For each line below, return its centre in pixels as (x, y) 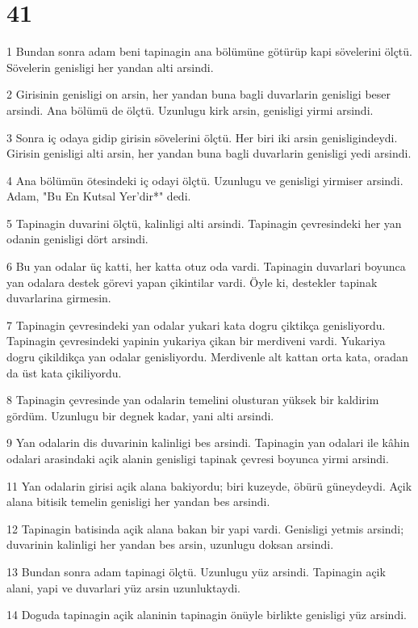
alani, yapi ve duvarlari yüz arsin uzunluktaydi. (123, 587)
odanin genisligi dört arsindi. (77, 239)
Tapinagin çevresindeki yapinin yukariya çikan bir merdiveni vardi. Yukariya (196, 341)
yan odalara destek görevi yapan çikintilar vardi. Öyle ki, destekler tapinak (192, 282)
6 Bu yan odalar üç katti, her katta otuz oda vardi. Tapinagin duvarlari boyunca (206, 266)
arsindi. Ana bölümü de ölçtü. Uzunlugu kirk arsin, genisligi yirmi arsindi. (190, 110)
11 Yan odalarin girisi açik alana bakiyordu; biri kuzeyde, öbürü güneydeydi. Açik (209, 485)
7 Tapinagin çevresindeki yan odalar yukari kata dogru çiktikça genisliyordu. (196, 325)
